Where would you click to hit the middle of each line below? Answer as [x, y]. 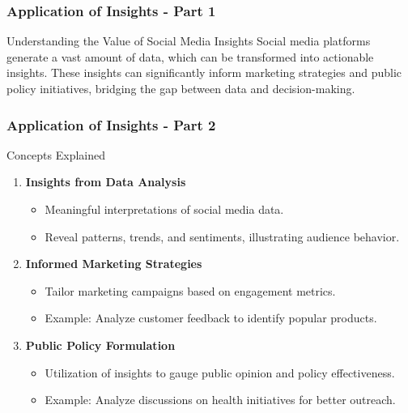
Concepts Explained [56, 154]
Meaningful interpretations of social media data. [164, 209]
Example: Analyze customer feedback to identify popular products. [211, 318]
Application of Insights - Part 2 [111, 124]
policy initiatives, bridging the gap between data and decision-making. [181, 88]
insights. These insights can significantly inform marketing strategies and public [204, 72]
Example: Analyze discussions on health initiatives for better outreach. [220, 400]
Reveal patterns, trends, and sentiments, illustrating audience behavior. [222, 236]
